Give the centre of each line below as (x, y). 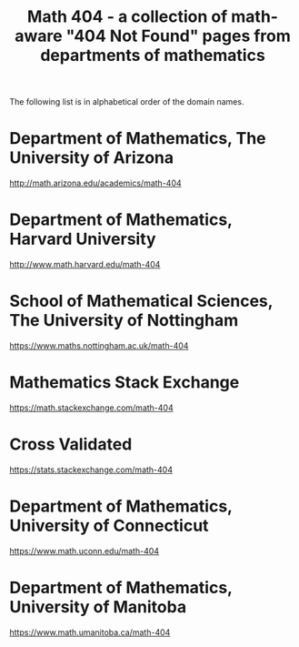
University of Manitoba (98, 607)
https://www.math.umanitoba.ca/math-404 (90, 632)
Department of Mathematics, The (138, 139)
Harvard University (83, 239)
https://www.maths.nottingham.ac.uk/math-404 (99, 346)
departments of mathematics (153, 56)
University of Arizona (92, 158)
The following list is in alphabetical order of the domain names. (127, 102)
